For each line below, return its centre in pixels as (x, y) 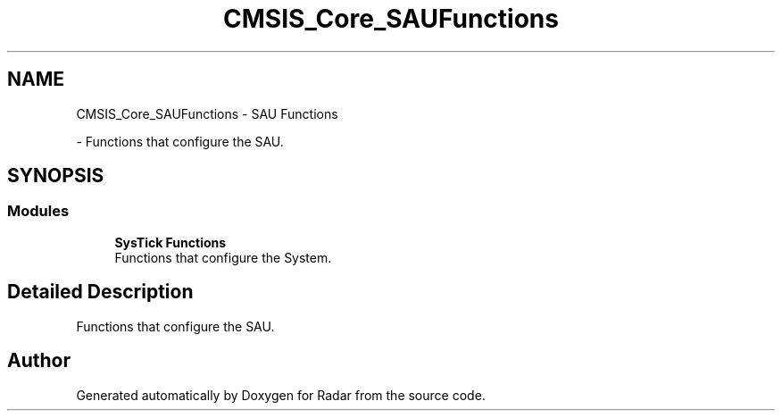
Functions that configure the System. (223, 257)
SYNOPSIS (56, 176)
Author (39, 361)
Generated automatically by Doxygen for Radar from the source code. (281, 395)
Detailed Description (100, 292)
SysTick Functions (171, 242)
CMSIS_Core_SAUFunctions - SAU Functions (207, 113)
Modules (38, 211)
